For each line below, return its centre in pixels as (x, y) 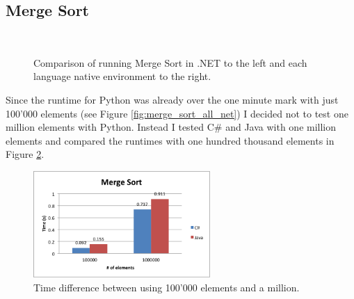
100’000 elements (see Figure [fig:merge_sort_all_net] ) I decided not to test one (177, 113)
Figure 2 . (25, 154)
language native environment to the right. (122, 76)
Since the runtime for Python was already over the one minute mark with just (172, 99)
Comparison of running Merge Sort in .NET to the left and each (170, 62)
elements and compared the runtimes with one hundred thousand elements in (170, 140)
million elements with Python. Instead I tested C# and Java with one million (171, 127)
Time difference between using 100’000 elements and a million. (167, 287)
